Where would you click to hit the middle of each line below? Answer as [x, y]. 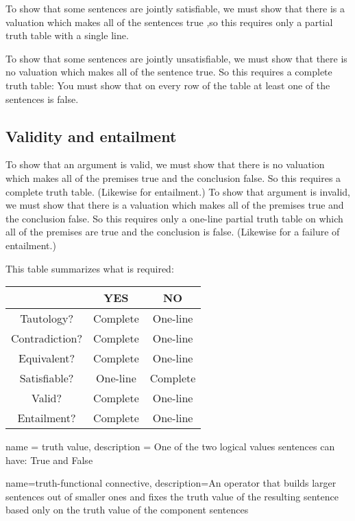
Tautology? [47, 319]
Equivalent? [47, 358]
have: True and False [49, 460]
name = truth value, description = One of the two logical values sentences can [170, 447]
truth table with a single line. [67, 35]
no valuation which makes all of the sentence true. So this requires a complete [169, 72]
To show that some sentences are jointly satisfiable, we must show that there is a [175, 8]
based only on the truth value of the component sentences [127, 510]
